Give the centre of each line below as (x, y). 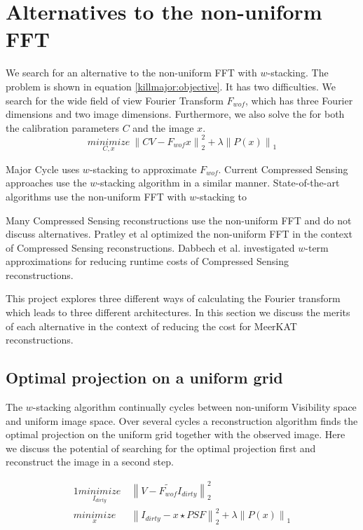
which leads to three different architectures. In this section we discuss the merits (178, 312)
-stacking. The (298, 73)
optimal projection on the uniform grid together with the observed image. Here (176, 434)
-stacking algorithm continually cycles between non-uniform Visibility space (194, 407)
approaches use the (46, 183)
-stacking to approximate (143, 169)
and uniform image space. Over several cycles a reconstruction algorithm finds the (182, 420)
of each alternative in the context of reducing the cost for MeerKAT (151, 326)
